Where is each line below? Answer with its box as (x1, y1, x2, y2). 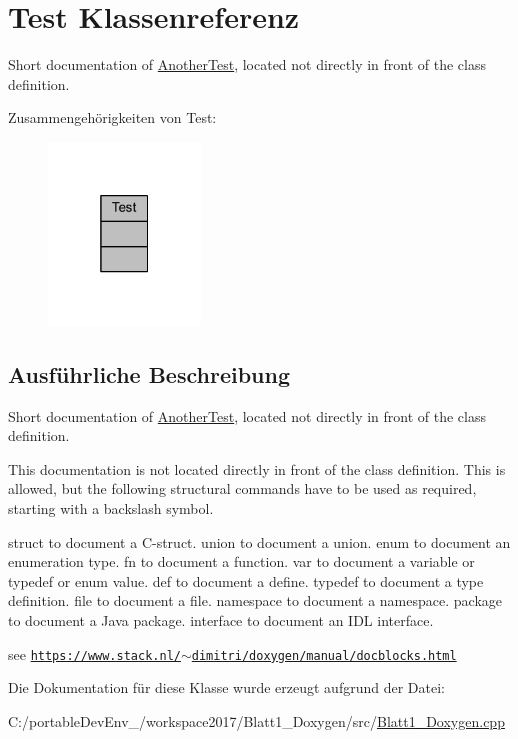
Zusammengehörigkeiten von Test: (8, 107, 217, 128)
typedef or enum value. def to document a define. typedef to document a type (8, 570, 484, 591)
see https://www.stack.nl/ (8, 643, 181, 664)
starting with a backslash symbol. (8, 498, 214, 519)
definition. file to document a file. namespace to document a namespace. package (8, 590, 503, 611)
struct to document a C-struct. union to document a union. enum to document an (8, 531, 511, 552)
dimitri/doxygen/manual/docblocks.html (191, 648, 457, 663)
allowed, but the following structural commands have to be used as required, (8, 478, 477, 499)
